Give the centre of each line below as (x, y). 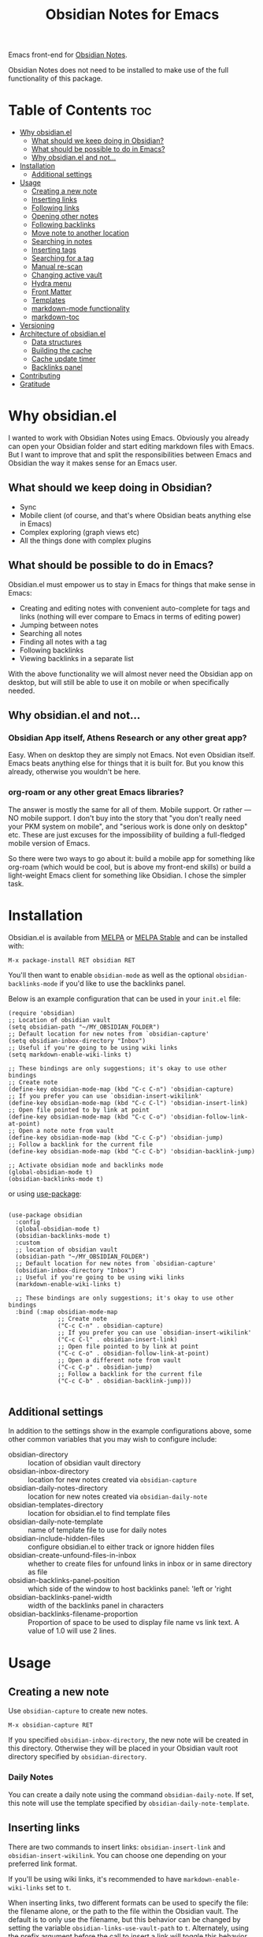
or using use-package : (45, 1194)
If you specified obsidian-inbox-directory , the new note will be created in (128, 1740)
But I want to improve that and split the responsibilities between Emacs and (130, 455)
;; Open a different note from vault (119, 1360)
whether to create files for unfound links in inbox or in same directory (140, 1564)
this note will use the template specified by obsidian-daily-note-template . (129, 1803)
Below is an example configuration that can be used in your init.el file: (125, 999)
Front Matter (52, 292)
